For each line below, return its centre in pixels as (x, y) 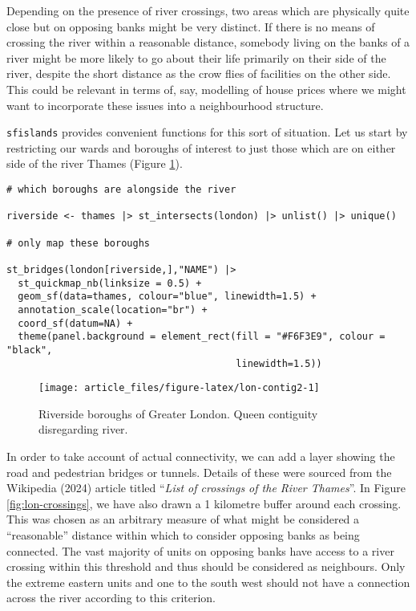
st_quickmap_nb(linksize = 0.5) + (110, 283)
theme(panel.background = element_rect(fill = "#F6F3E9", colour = (202, 337)
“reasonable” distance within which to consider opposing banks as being (183, 535)
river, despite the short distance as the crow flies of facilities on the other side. (199, 73)
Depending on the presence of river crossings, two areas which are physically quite (208, 10)
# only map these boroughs (78, 243)
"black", (30, 350)
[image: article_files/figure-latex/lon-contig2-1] (179, 388)
